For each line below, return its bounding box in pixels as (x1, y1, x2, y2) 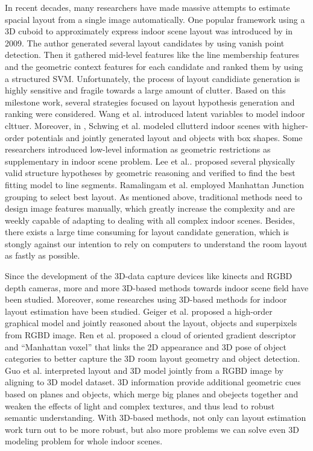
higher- (282, 119, 308, 131)
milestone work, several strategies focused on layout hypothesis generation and (5, 95, 295, 108)
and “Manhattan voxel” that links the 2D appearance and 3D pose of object (5, 340, 286, 353)
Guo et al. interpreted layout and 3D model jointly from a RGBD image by (5, 364, 283, 376)
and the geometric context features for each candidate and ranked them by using (5, 60, 303, 72)
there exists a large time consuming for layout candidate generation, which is (5, 225, 289, 238)
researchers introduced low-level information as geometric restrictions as (5, 143, 271, 156)
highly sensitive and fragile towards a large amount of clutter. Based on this (5, 84, 286, 96)
